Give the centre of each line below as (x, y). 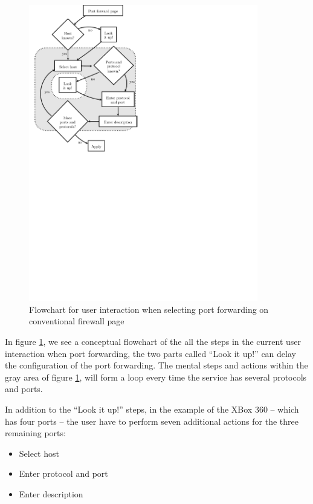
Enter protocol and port (63, 473)
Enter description (51, 493)
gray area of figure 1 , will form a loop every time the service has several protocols (156, 377)
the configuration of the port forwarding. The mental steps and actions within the (156, 365)
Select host (39, 453)
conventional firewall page (77, 321)
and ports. (24, 389)
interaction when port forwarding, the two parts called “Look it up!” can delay (150, 353)
